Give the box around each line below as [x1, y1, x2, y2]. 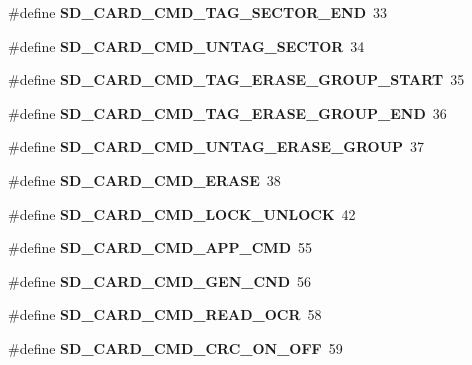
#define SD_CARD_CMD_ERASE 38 [8, 169, 281, 190]
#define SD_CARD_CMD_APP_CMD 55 [8, 237, 313, 258]
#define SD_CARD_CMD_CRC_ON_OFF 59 [8, 337, 343, 358]
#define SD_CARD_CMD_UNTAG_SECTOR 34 [8, 35, 365, 56]
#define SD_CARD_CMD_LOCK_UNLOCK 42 [8, 203, 356, 224]
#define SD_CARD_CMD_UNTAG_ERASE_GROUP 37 [8, 136, 425, 157]
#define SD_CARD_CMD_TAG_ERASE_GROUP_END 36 [8, 102, 447, 123]
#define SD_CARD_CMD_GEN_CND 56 [8, 270, 311, 291]
